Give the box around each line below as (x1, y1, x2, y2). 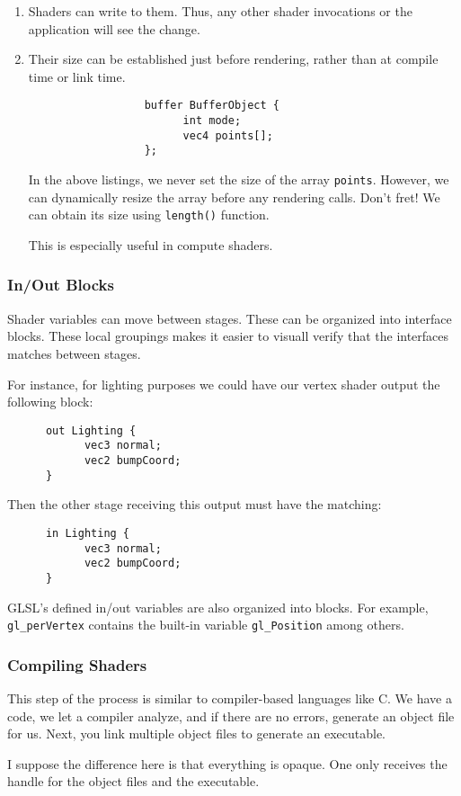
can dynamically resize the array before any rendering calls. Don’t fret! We (28, 187, 440, 206)
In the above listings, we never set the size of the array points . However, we (28, 170, 449, 188)
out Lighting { (45, 424, 137, 437)
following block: (7, 392, 93, 411)
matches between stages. (7, 344, 141, 362)
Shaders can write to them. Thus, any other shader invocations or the (28, 2, 412, 20)
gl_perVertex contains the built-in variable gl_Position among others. (7, 615, 404, 634)
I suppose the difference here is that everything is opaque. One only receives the (7, 754, 448, 773)
